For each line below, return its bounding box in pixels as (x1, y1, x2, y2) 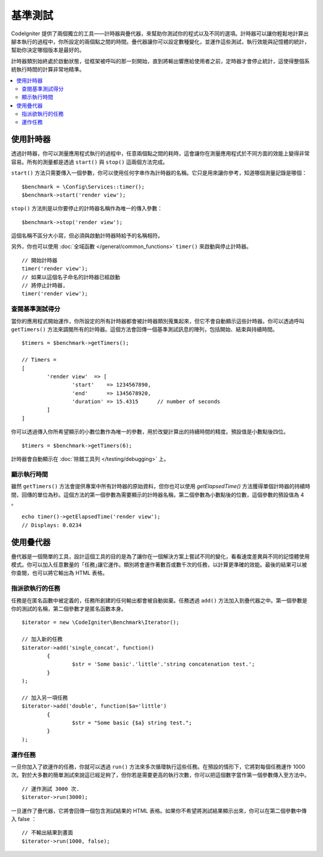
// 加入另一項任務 (22, 694, 68, 701)
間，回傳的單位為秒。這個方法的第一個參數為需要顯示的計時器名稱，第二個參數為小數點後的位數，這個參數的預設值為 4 (11, 491, 304, 498)
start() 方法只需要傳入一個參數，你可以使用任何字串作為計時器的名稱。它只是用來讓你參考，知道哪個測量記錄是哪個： (11, 169, 307, 176)
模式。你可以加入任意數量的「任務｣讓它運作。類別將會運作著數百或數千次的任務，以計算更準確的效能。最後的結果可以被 (11, 561, 307, 568)
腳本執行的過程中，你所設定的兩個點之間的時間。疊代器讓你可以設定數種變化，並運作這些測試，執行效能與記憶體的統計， (11, 38, 310, 45)
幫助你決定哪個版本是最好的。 (11, 47, 85, 54)
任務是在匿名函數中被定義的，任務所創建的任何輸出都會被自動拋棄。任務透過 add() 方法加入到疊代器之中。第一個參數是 (11, 596, 308, 604)
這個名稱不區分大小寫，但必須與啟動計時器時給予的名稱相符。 (11, 232, 163, 239)
